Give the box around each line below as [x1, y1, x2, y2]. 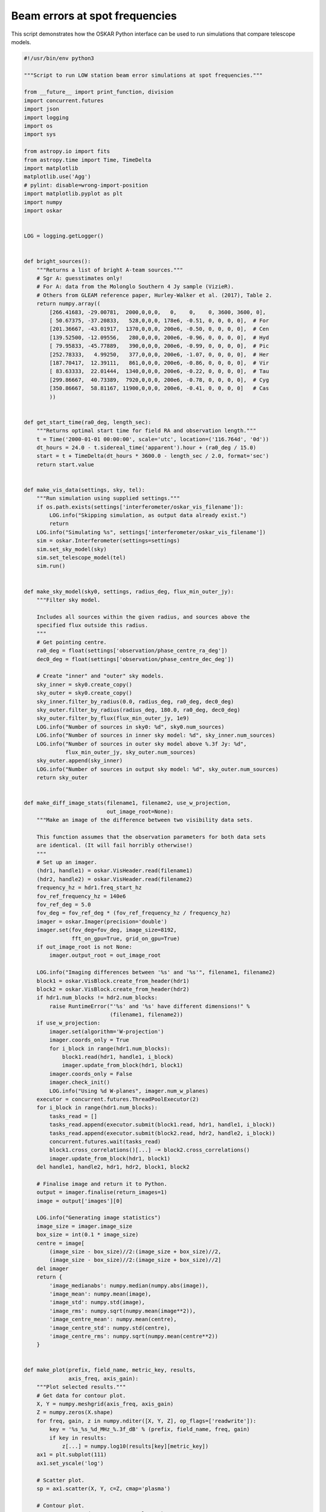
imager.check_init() [49, 1079, 110, 1086]
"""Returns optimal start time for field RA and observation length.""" [36, 427, 257, 434]
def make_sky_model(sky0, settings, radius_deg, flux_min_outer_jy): [24, 588, 234, 595]
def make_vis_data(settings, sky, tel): [24, 486, 145, 493]
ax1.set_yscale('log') [36, 1459, 104, 1467]
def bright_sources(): [24, 258, 91, 265]
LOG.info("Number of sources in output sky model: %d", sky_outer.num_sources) [36, 766, 279, 772]
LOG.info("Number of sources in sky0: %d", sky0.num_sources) [36, 723, 225, 730]
